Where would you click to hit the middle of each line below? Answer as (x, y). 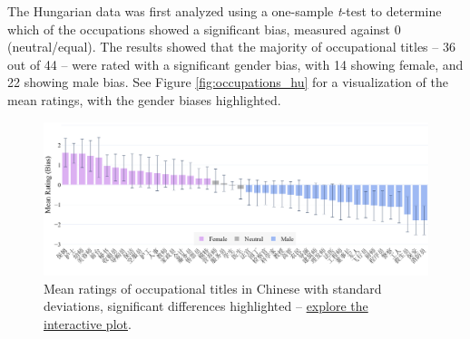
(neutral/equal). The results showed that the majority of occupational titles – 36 (231, 47)
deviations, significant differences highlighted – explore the (206, 306)
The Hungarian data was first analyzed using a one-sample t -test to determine (225, 11)
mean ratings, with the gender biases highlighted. (144, 99)
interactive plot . (88, 323)
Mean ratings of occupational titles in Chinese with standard (213, 288)
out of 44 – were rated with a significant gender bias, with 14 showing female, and (235, 64)
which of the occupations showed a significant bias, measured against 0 (204, 29)
